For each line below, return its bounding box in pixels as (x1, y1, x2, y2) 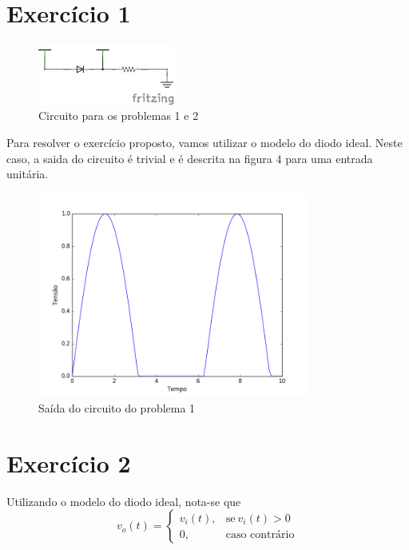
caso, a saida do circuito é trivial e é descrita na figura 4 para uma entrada (6, 149, 373, 166)
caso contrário (225, 528, 295, 540)
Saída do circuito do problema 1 (38, 399, 196, 416)
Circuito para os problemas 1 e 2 (38, 107, 199, 124)
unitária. (6, 165, 49, 182)
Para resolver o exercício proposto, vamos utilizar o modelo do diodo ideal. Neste (6, 134, 403, 151)
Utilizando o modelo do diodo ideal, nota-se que (6, 492, 241, 509)
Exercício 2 (6, 446, 131, 479)
